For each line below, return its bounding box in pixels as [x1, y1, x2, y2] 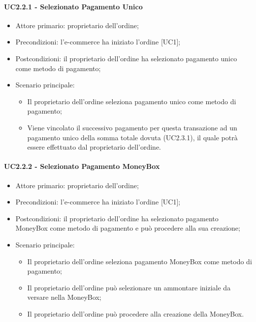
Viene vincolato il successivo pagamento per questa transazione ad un [27, 122, 237, 132]
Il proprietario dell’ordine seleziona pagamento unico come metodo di [27, 96, 236, 106]
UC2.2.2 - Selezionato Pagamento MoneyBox [4, 161, 160, 171]
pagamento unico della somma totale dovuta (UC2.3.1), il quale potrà [27, 132, 238, 142]
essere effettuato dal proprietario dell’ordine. [27, 142, 161, 152]
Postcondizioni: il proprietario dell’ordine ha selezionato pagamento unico [15, 53, 237, 63]
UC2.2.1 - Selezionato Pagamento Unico [4, 1, 143, 11]
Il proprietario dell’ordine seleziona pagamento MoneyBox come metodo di [27, 256, 252, 266]
